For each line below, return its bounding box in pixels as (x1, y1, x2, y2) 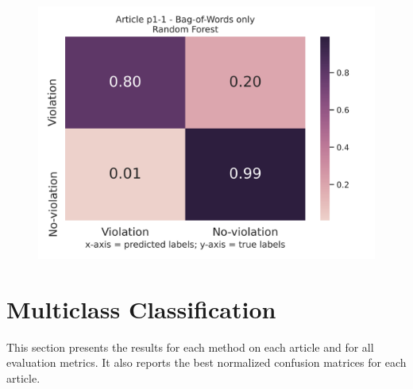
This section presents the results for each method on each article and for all (6, 338, 374, 355)
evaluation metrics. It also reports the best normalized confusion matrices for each (6, 354, 407, 371)
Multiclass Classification (6, 292, 276, 325)
